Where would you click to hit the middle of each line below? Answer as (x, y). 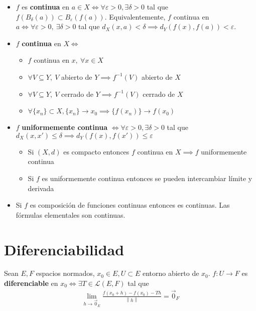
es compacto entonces (96, 151)
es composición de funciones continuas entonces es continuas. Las (130, 205)
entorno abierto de (171, 273)
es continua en (46, 7)
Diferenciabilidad (64, 249)
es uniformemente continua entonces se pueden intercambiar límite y (147, 178)
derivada (41, 188)
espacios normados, (65, 273)
